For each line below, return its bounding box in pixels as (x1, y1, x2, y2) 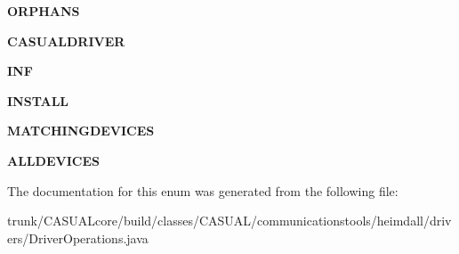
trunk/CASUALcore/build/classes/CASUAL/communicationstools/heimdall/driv (7, 211, 452, 230)
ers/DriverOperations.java (7, 228, 149, 247)
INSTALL (7, 91, 69, 110)
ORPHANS (7, 2, 80, 20)
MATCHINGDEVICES (7, 121, 155, 140)
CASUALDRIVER (7, 31, 125, 50)
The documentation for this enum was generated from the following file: (7, 181, 399, 200)
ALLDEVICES (7, 151, 100, 169)
